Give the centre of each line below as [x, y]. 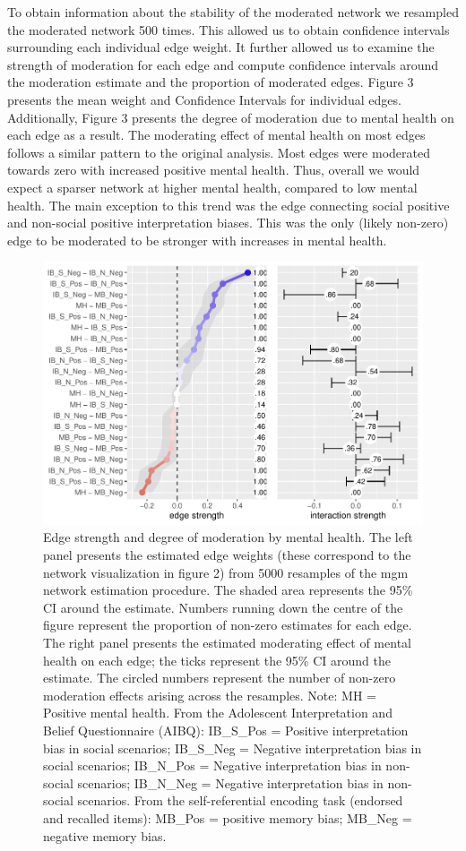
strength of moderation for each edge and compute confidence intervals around [223, 64]
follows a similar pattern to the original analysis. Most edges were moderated [219, 152]
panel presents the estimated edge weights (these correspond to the [227, 555]
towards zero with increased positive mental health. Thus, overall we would [214, 170]
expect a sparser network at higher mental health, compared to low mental [212, 187]
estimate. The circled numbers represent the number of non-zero [220, 678]
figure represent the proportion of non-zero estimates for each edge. [228, 625]
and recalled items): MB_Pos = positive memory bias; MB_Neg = [228, 817]
